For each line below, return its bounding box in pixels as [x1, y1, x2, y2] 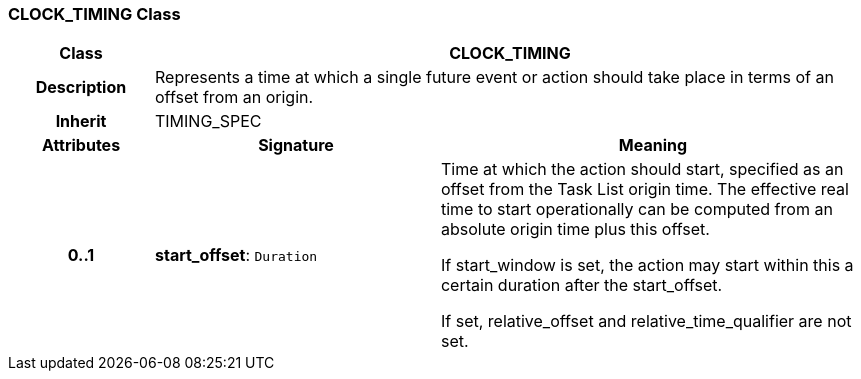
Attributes [41, 135, 121, 156]
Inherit [55, 111, 107, 132]
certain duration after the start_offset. [440, 275, 723, 296]
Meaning [618, 135, 688, 156]
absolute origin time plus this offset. [440, 219, 710, 240]
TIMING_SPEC [154, 111, 262, 132]
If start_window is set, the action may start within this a [440, 255, 854, 276]
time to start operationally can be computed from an [440, 199, 833, 220]
